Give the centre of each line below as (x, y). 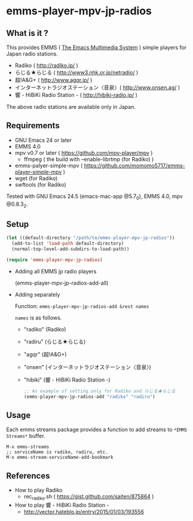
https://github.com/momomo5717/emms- (134, 165)
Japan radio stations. (32, 54)
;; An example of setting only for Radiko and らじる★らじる (99, 391)
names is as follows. (38, 318)
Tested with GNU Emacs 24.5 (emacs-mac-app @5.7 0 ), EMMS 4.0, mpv (95, 197)
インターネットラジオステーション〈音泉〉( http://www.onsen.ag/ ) (97, 87)
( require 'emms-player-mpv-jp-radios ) (54, 260)
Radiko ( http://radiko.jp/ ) (47, 65)
